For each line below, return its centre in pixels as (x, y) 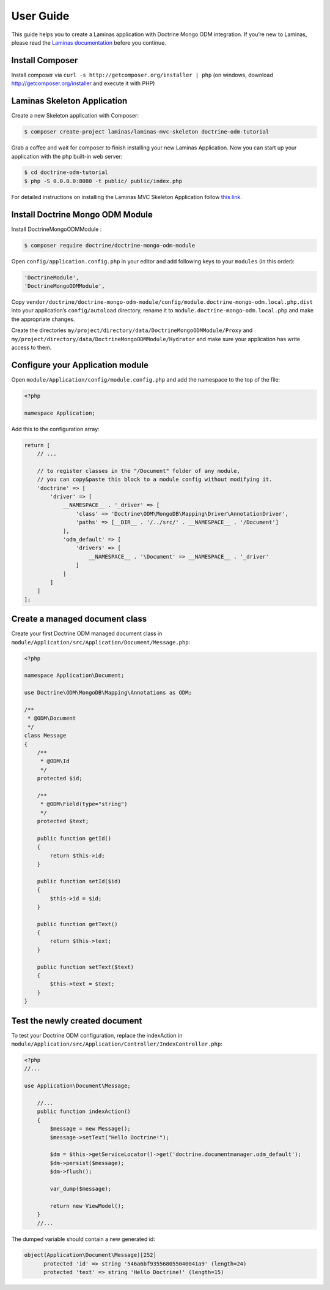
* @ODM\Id (55, 761)
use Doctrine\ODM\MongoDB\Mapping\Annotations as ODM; (108, 693)
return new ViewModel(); (87, 1206)
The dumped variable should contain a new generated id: (83, 1239)
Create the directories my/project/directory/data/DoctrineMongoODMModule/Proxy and (132, 330)
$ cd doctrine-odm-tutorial (66, 172)
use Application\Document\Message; (77, 1086)
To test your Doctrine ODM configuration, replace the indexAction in (97, 1035)
